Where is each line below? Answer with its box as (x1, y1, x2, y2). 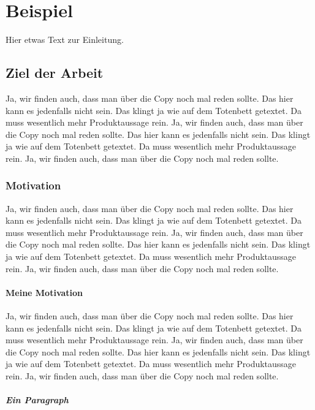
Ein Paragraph (6, 393, 69, 406)
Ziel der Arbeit (6, 63, 104, 82)
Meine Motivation (6, 286, 83, 298)
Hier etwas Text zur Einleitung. (6, 33, 124, 46)
